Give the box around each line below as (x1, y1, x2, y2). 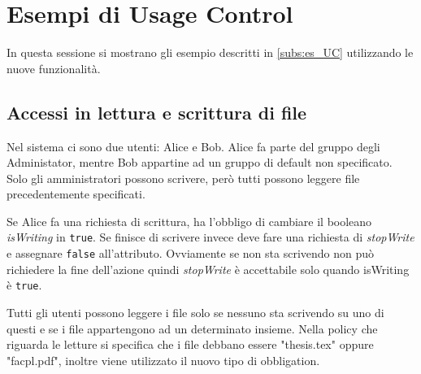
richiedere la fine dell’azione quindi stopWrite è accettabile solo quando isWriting (7, 260, 410, 277)
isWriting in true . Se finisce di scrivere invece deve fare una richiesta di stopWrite (7, 228, 414, 246)
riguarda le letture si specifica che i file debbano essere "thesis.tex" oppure (7, 336, 374, 353)
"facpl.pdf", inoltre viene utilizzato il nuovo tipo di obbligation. (7, 351, 320, 368)
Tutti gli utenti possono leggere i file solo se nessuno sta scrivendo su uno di (7, 304, 384, 321)
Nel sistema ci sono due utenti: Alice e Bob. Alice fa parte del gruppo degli (7, 137, 380, 154)
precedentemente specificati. (7, 185, 145, 202)
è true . (7, 276, 42, 294)
